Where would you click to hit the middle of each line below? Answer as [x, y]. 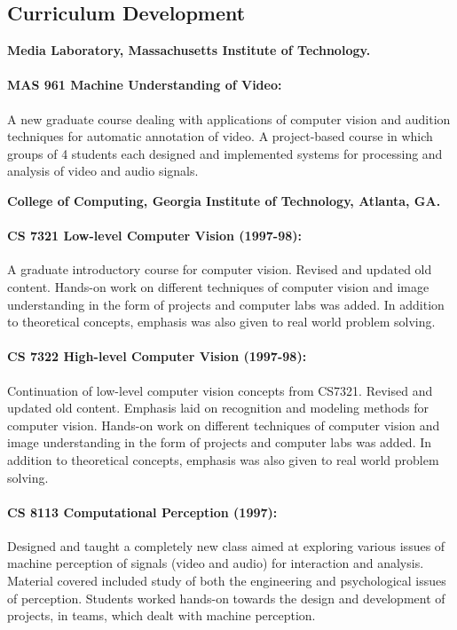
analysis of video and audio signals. [103, 171]
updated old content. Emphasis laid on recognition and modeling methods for [218, 408]
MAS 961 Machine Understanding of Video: [145, 85]
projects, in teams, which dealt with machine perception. [162, 615]
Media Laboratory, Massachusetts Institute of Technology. [189, 50]
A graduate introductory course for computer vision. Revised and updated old [220, 269]
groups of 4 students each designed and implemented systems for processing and [225, 153]
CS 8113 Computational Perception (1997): [142, 512]
